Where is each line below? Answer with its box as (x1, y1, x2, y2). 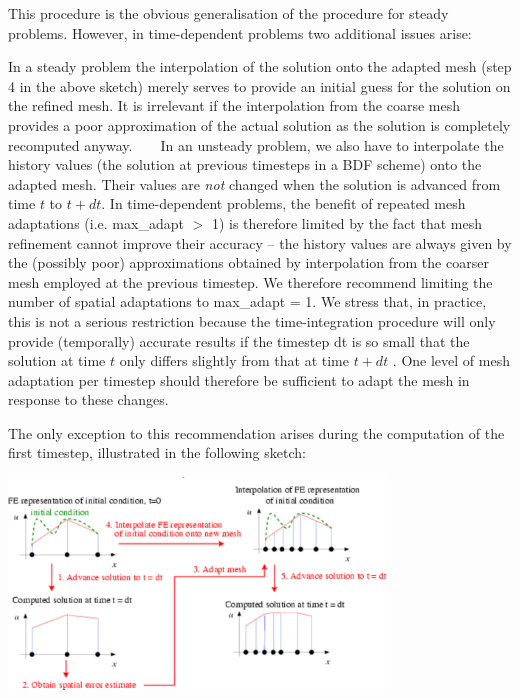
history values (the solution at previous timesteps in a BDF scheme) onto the (8, 154, 482, 175)
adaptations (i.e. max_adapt (8, 212, 184, 233)
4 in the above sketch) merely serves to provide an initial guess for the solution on (8, 75, 511, 96)
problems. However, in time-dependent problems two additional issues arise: (8, 22, 472, 43)
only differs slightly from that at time (119, 350, 349, 371)
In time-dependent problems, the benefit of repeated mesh (109, 193, 466, 214)
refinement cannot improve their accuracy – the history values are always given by (8, 232, 512, 253)
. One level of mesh (392, 350, 510, 371)
